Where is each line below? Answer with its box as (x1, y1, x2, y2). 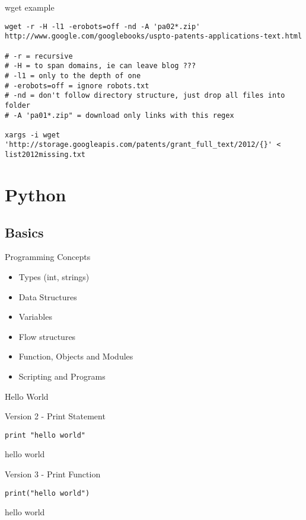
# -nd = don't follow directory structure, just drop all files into (5, 91, 285, 100)
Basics (5, 223, 44, 241)
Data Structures (18, 290, 77, 303)
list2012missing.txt (5, 150, 86, 159)
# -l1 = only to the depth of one (5, 71, 141, 80)
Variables (18, 310, 52, 323)
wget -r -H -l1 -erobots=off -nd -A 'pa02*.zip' (5, 22, 200, 31)
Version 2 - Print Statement (5, 410, 106, 422)
